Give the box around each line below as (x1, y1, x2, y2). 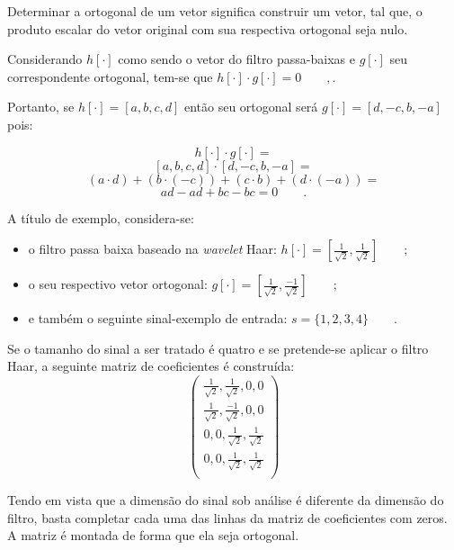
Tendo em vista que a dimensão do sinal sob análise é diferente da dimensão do (7, 491, 444, 509)
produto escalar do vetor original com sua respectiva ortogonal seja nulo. (7, 19, 408, 38)
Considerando (7, 50, 83, 68)
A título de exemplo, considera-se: (7, 208, 194, 227)
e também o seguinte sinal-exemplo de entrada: (28, 309, 288, 328)
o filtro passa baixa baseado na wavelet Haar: (28, 239, 277, 258)
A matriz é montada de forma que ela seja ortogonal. (7, 526, 299, 545)
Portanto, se (7, 97, 75, 116)
